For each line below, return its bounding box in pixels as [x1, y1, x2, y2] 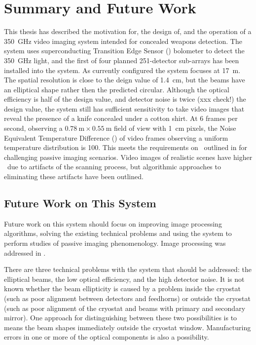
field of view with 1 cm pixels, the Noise [114, 123, 236, 133]
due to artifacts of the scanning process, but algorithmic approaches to [7, 161, 221, 172]
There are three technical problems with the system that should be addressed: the [4, 264, 252, 274]
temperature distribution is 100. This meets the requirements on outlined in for [4, 142, 247, 153]
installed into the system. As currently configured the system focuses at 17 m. [4, 65, 241, 75]
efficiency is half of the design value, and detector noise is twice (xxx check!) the [4, 94, 246, 104]
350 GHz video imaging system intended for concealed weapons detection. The [4, 36, 242, 46]
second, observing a [4, 123, 63, 133]
